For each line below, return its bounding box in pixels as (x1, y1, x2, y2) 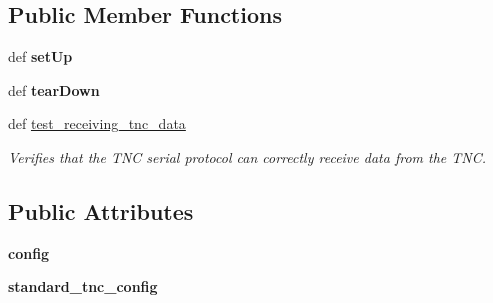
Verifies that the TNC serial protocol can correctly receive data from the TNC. (8, 146, 486, 167)
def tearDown (8, 79, 100, 100)
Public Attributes (8, 195, 194, 226)
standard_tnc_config (8, 276, 158, 297)
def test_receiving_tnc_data (8, 113, 186, 134)
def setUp (8, 46, 73, 67)
